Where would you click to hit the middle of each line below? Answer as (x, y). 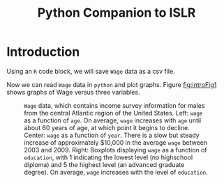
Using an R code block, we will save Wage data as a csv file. (91, 71)
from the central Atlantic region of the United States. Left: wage (113, 113)
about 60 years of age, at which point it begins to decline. (107, 127)
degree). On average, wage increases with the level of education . (116, 172)
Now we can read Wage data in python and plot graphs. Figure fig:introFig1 (112, 84)
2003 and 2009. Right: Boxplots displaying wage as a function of (115, 150)
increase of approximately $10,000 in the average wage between (115, 142)
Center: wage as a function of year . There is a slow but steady (112, 135)
